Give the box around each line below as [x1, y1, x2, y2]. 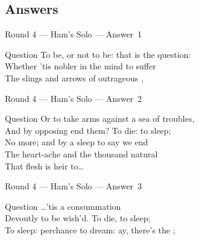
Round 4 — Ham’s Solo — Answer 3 [5, 180, 142, 192]
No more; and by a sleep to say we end [5, 136, 148, 148]
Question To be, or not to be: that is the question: [5, 48, 191, 60]
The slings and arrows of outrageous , [5, 71, 144, 84]
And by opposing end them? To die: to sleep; [5, 124, 171, 136]
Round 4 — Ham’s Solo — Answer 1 [5, 28, 142, 40]
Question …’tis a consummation [5, 200, 121, 212]
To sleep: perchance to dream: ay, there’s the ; [5, 223, 175, 236]
